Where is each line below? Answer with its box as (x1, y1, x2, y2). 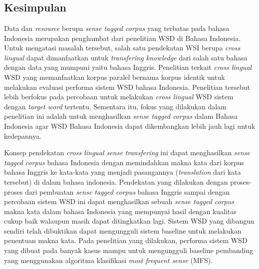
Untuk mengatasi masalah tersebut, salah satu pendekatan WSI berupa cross (4, 42, 241, 53)
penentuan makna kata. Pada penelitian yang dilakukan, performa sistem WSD (4, 235, 248, 246)
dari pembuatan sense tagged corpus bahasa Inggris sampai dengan (25, 186, 230, 197)
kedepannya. (4, 130, 42, 141)
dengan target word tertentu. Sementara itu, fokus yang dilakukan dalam (4, 101, 227, 111)
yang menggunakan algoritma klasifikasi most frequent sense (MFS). (4, 255, 213, 265)
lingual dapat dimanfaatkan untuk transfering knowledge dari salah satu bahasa (4, 52, 248, 62)
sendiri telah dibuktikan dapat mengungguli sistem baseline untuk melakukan (4, 225, 242, 236)
